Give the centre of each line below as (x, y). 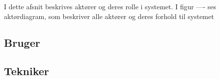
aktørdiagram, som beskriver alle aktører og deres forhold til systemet (109, 16)
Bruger (22, 42)
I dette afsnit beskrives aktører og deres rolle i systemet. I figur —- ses (110, 6)
